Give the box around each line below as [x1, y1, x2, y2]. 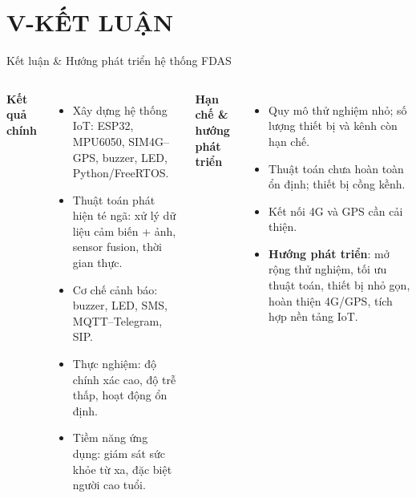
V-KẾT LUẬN [6, 6, 174, 38]
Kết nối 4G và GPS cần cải [269, 202, 403, 219]
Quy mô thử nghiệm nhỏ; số [269, 101, 407, 118]
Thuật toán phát [72, 191, 155, 208]
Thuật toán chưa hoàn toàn [269, 160, 404, 176]
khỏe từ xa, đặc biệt [72, 460, 172, 477]
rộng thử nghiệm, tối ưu [269, 261, 387, 277]
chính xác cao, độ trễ [72, 370, 176, 387]
